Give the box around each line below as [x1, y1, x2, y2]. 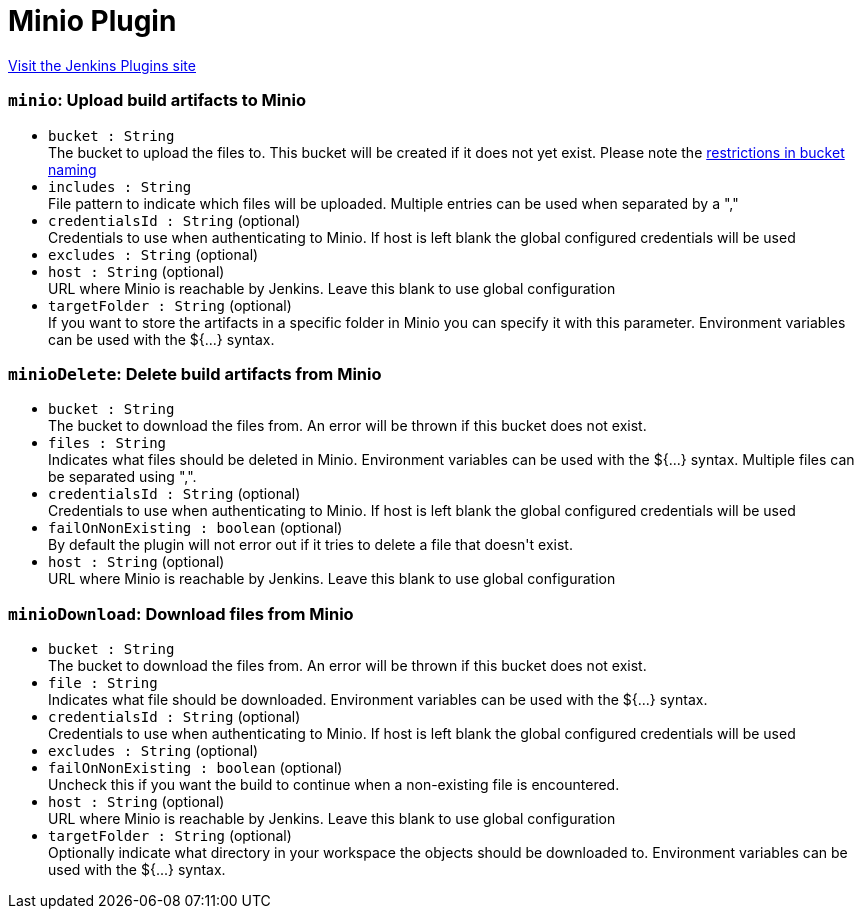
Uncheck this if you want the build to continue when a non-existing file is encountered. [48, 776, 620, 793]
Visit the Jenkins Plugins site [8, 56, 196, 74]
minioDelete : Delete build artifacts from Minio [8, 363, 382, 384]
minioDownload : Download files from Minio [8, 603, 354, 624]
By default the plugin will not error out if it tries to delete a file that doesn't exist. [48, 536, 573, 554]
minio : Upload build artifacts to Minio [8, 90, 306, 111]
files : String [48, 435, 167, 452]
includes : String [48, 178, 192, 195]
